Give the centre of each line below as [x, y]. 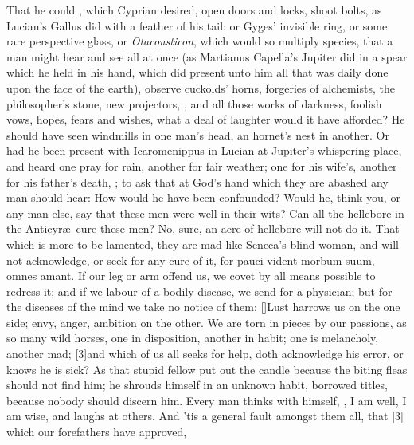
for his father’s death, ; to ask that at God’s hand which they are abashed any [197, 181]
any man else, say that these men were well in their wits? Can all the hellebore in [205, 213]
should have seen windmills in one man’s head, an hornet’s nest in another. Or [198, 134]
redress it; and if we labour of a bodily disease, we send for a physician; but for [199, 291]
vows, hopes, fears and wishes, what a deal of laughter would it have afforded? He [206, 119]
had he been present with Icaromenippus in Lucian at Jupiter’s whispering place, [204, 150]
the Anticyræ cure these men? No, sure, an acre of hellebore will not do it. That [203, 228]
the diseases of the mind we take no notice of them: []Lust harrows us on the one [203, 307]
